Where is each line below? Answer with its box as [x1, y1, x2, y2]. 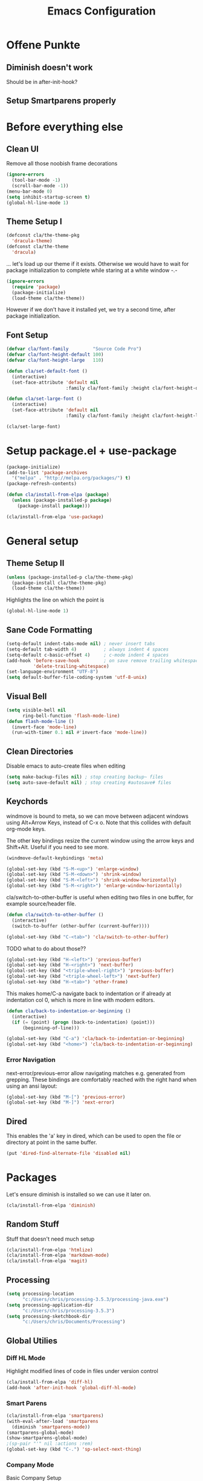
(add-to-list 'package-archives [6, 469, 88, 475]
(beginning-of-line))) [22, 1025, 80, 1031]
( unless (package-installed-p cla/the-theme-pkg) [6, 574, 134, 580]
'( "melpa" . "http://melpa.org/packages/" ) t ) [11, 475, 131, 481]
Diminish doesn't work [6, 62, 93, 72]
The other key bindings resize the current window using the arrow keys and [6, 837, 195, 844]
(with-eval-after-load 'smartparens [6, 1418, 98, 1424]
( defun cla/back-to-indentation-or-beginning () [6, 1007, 131, 1014]
